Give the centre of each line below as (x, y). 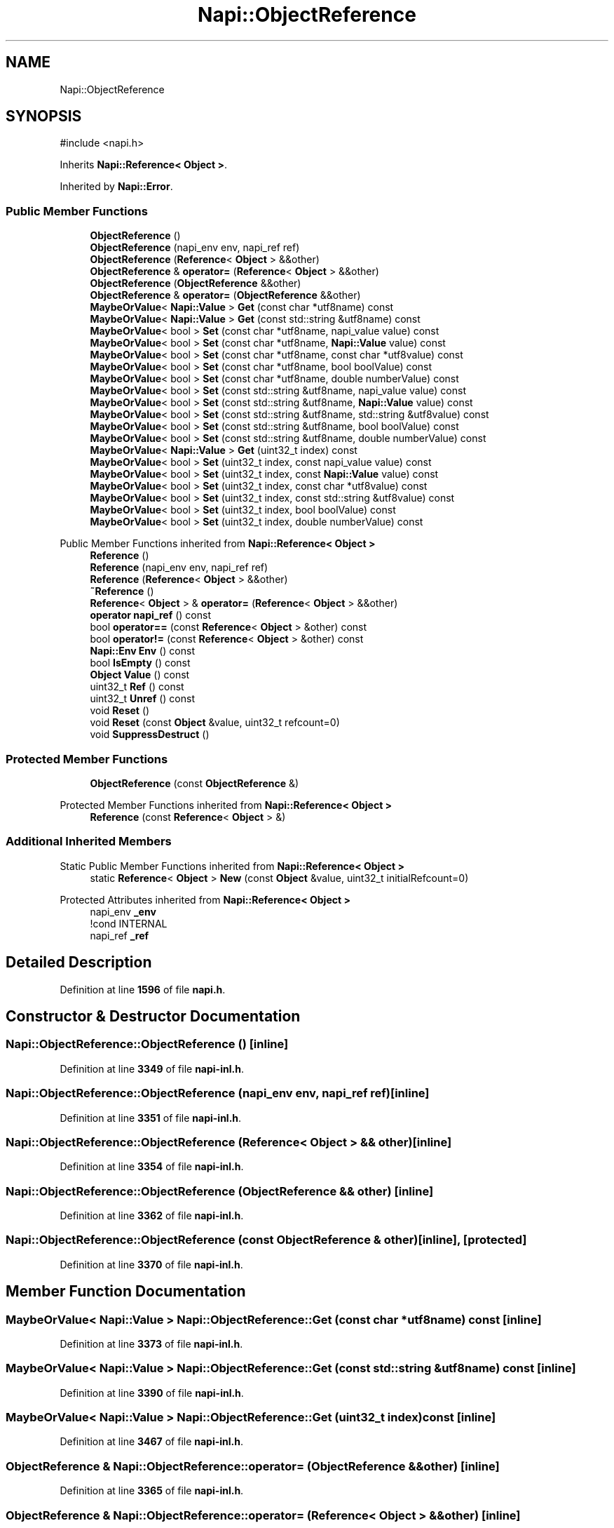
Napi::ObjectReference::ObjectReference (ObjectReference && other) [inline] (220, 1191)
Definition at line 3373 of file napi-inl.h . (151, 1343)
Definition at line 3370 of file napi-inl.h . (151, 1264)
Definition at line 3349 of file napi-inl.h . (152, 1068)
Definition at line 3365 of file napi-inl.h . (152, 1491)
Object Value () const (140, 675)
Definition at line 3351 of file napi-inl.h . (151, 1118)
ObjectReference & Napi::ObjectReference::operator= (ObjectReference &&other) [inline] (253, 1466)
